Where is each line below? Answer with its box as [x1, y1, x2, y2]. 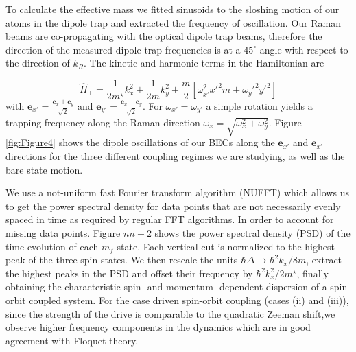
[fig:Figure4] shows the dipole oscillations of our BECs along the [5, 135, 275, 150]
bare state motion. [5, 162, 83, 176]
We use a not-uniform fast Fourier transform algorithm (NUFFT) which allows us [5, 185, 349, 200]
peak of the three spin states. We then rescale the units [5, 253, 238, 267]
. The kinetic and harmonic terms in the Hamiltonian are [83, 56, 324, 70]
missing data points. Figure [5, 226, 121, 240]
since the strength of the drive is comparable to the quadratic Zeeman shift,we [5, 306, 335, 320]
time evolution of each [5, 239, 99, 253]
